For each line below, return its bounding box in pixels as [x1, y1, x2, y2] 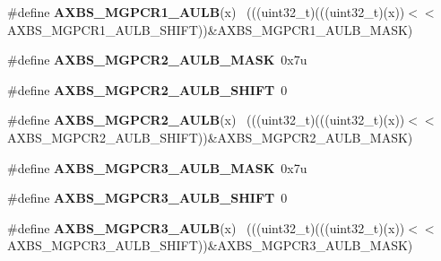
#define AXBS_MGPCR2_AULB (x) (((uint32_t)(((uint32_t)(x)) [7, 110, 405, 129]
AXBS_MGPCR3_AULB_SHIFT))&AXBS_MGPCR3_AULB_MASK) [7, 236, 413, 255]
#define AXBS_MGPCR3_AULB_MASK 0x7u [7, 158, 307, 177]
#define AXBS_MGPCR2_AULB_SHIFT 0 [7, 80, 288, 99]
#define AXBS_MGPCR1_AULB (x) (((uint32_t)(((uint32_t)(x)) [7, 3, 405, 21]
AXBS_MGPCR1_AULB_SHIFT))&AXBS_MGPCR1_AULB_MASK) [7, 20, 413, 39]
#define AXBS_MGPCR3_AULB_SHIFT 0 [7, 188, 288, 207]
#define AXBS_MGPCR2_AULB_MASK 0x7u [7, 50, 307, 69]
